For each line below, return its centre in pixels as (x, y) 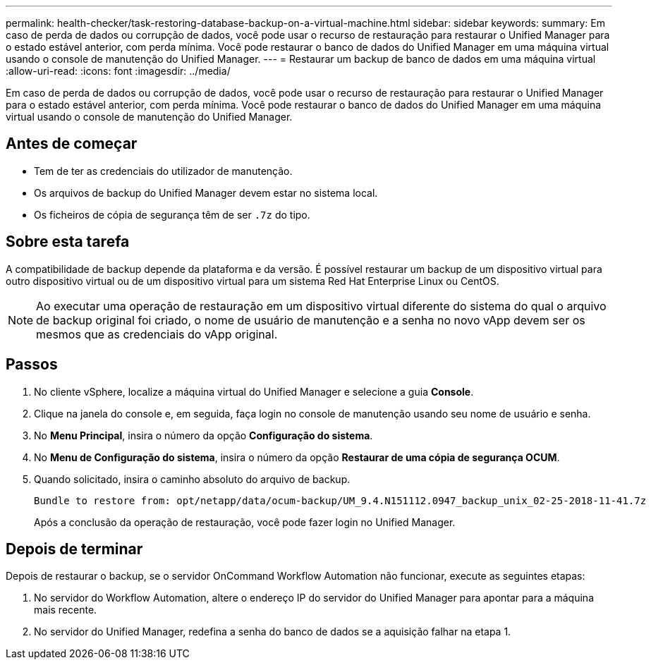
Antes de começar (72, 144)
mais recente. (66, 610)
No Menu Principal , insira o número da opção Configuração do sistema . (203, 435)
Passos (32, 365)
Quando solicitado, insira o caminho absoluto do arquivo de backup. (192, 479)
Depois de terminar (74, 549)
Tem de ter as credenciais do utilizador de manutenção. (163, 171)
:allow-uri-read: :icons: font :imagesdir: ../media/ (118, 71)
